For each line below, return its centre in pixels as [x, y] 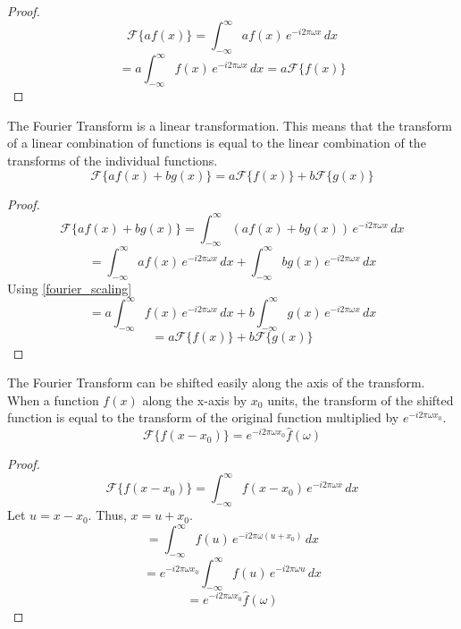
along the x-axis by [195, 399]
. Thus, [107, 515]
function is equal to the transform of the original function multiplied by [203, 417]
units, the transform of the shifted [360, 399]
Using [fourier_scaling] [70, 288]
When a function [53, 399]
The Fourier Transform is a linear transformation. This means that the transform [230, 125]
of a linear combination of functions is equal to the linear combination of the [217, 143]
